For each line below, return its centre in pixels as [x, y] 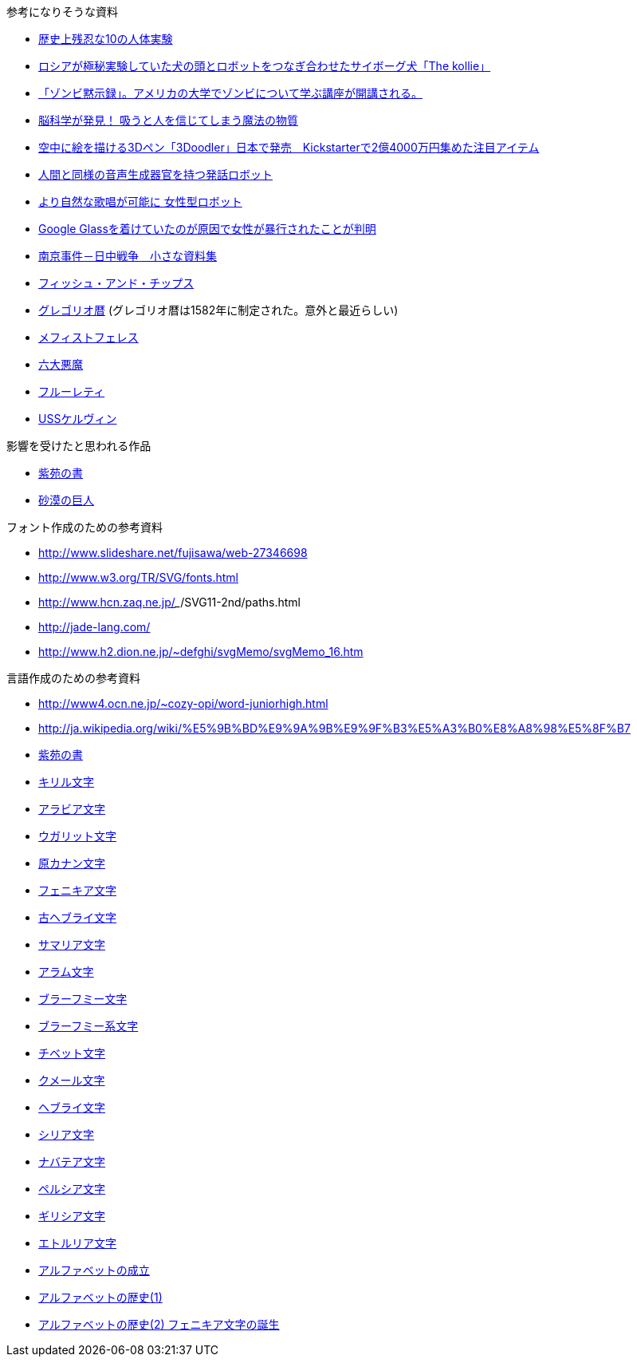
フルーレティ [72, 391]
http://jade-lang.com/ [94, 627]
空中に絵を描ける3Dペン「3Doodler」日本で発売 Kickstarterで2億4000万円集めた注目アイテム [289, 147]
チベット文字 [72, 1053]
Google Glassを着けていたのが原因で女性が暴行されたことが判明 [207, 229]
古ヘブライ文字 [77, 917]
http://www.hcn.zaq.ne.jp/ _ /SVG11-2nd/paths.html [169, 602]
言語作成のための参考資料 [73, 678]
